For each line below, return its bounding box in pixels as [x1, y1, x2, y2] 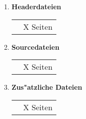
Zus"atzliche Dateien [11, 82, 82, 92]
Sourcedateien [11, 41, 60, 52]
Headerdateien [11, 1, 61, 11]
